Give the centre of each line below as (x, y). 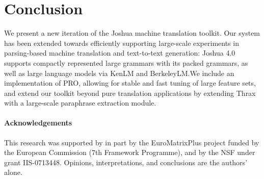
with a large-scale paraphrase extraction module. (80, 103)
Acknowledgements (38, 123)
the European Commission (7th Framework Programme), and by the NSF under (130, 152)
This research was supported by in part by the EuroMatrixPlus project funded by (132, 142)
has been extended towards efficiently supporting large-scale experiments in (122, 43)
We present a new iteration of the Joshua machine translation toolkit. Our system (132, 33)
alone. (13, 172)
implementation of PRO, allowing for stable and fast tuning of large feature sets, (130, 83)
